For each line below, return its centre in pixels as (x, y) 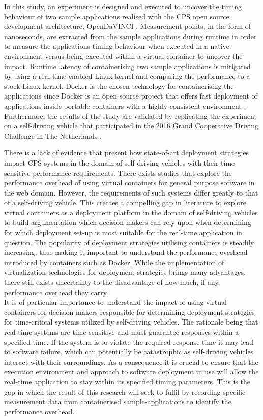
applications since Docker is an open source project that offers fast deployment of (131, 96)
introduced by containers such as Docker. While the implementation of (114, 262)
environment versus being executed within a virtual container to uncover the (123, 56)
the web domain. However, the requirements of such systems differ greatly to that (131, 192)
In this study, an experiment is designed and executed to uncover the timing (123, 6)
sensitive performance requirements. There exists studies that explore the (118, 172)
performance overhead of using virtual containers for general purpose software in (129, 183)
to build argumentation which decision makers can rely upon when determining (128, 222)
